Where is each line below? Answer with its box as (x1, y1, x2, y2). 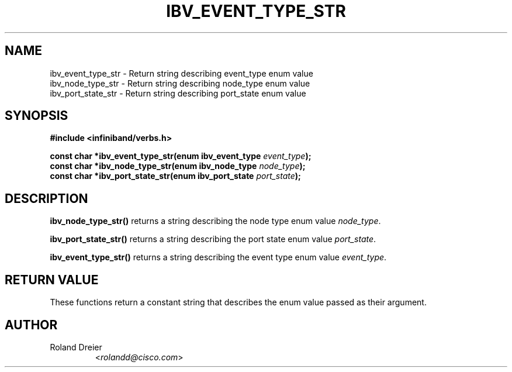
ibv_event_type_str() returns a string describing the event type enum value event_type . (50, 252, 387, 263)
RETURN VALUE (5, 272, 99, 287)
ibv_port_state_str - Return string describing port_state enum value (50, 88, 306, 98)
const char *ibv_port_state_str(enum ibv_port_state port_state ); (50, 171, 301, 181)
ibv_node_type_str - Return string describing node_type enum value (50, 78, 310, 88)
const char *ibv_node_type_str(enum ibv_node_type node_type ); (50, 161, 306, 171)
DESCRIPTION (5, 191, 88, 206)
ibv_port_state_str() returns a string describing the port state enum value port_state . (50, 234, 376, 244)
